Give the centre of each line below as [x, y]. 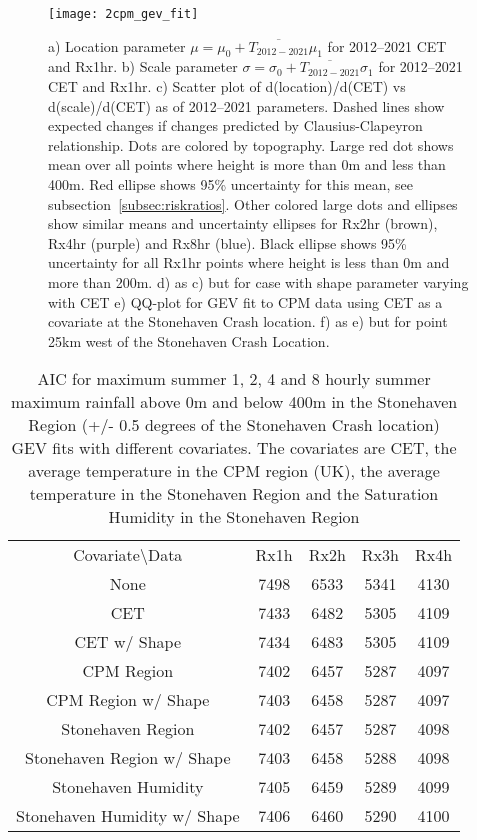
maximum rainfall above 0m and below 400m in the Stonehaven [234, 402]
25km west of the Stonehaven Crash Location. [189, 340]
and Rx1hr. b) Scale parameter [143, 66]
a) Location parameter [117, 45]
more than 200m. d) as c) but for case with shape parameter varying [258, 281]
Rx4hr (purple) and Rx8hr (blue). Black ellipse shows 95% [227, 242]
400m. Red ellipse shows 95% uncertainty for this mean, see [230, 184]
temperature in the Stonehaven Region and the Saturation [234, 494]
